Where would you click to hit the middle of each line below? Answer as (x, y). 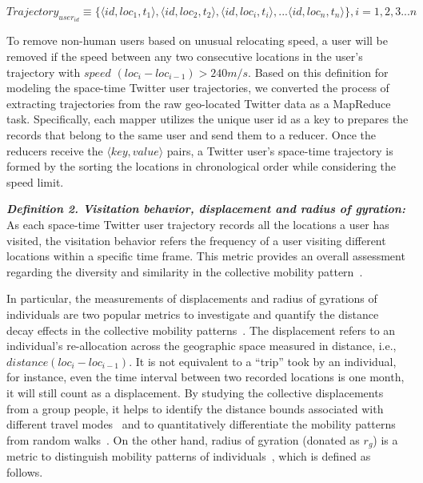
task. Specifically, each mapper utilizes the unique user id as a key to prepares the (208, 119)
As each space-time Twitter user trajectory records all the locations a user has (198, 224)
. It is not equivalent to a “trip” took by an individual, (263, 361)
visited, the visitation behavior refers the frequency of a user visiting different (196, 240)
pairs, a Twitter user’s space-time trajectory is (280, 150)
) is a (385, 439)
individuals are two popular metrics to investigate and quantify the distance (193, 314)
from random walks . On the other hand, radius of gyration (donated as (183, 439)
